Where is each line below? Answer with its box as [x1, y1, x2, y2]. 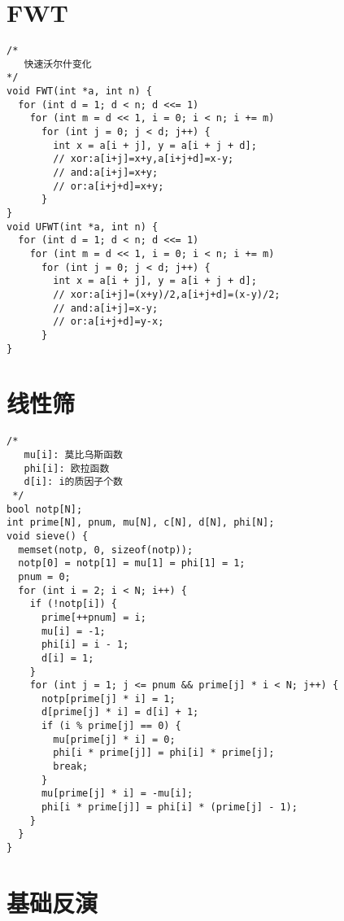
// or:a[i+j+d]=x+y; [53, 180, 164, 192]
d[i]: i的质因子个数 [24, 476, 123, 488]
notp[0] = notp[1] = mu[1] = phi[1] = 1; [18, 557, 246, 570]
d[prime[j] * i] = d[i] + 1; [41, 706, 199, 718]
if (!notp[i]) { [29, 598, 118, 610]
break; [53, 761, 89, 773]
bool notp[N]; [7, 503, 83, 515]
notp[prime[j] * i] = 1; [41, 692, 176, 705]
